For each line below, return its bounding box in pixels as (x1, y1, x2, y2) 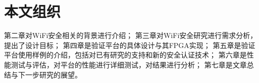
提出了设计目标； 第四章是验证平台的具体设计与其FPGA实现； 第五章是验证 (4, 39, 255, 50)
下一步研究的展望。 (18, 69, 82, 79)
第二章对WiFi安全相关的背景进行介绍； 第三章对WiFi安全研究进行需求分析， (4, 30, 257, 40)
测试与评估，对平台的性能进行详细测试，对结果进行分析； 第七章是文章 (11, 59, 247, 69)
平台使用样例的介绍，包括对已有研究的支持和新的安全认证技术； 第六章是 (4, 49, 247, 60)
